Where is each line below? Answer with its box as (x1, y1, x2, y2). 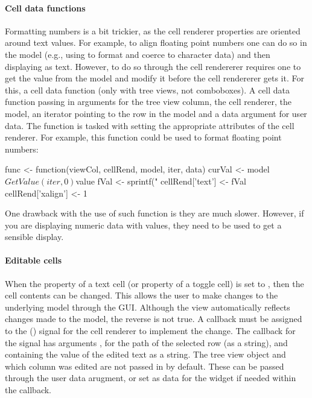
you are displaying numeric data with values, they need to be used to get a (5, 218, 282, 231)
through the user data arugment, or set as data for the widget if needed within (5, 371, 296, 384)
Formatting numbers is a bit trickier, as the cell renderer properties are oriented (5, 24, 301, 37)
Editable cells (5, 254, 62, 267)
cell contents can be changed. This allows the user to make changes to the (5, 289, 278, 302)
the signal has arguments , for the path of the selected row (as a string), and (5, 336, 288, 349)
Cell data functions (5, 1, 86, 14)
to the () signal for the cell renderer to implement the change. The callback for (5, 324, 296, 337)
